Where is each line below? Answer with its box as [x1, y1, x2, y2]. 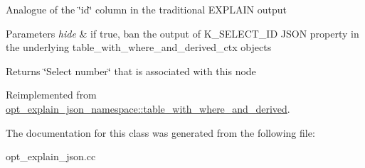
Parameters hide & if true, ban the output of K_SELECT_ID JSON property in [6, 26, 359, 40]
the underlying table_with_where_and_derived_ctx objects [6, 40, 272, 55]
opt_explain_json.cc [6, 149, 96, 164]
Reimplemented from [6, 87, 97, 102]
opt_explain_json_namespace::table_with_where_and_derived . [6, 101, 290, 116]
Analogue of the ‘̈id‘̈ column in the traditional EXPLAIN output [6, 2, 287, 16]
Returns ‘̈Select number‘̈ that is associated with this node [6, 63, 256, 78]
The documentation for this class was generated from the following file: [6, 125, 315, 140]
